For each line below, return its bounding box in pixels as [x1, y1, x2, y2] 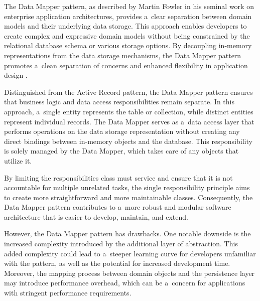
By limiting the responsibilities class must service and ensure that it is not [4, 172, 233, 183]
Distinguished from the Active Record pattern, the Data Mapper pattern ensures [4, 86, 253, 97]
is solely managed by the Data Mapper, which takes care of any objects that [4, 145, 239, 156]
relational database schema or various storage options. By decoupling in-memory [4, 40, 252, 51]
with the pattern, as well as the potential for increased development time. [4, 258, 230, 268]
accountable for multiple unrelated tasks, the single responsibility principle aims [4, 182, 250, 193]
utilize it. [4, 155, 32, 166]
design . [4, 70, 28, 80]
